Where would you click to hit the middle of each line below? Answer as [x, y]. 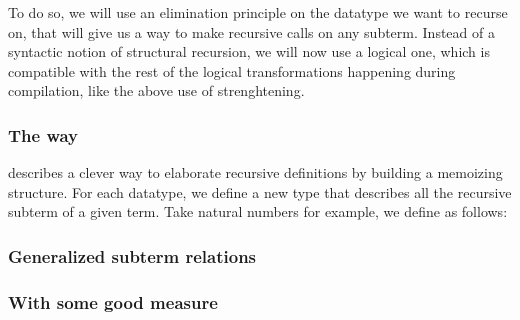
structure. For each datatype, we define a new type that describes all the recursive [260, 191]
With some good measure [113, 301]
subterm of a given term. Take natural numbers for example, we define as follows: [258, 211]
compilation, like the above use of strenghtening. [156, 90]
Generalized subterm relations [132, 255]
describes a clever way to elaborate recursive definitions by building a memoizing [255, 172]
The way [43, 134]
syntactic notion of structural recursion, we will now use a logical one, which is [249, 51]
